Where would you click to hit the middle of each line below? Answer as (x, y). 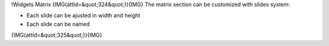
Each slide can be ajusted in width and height (83, 16)
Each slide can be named (58, 24)
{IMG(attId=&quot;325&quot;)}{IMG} (57, 35)
